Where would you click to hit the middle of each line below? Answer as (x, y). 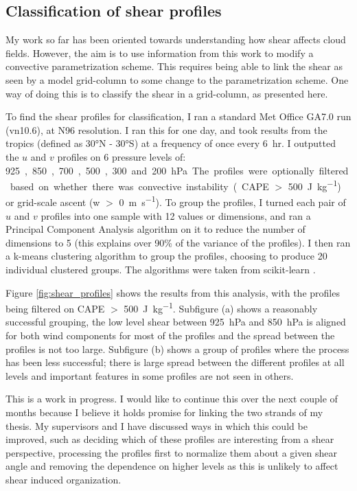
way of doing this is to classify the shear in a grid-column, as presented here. (167, 93)
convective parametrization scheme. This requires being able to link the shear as (174, 66)
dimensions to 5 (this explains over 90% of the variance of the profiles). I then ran (178, 242)
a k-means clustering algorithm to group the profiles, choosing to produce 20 (166, 256)
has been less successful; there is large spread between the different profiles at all (175, 362)
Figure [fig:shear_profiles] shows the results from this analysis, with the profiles (173, 292)
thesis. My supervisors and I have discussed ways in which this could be (157, 425)
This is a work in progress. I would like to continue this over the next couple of (172, 399)
